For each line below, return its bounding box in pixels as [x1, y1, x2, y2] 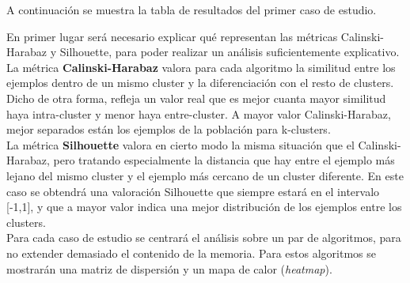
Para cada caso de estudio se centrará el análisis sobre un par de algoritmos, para [6, 229, 401, 246]
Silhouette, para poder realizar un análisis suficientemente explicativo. [59, 43, 400, 60]
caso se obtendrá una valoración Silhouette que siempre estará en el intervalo [6, 183, 380, 199]
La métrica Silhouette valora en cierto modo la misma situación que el [6, 136, 355, 153]
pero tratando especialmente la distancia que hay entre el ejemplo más [53, 152, 395, 168]
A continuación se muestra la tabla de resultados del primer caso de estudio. [6, 2, 377, 17]
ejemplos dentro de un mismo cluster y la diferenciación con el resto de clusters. [6, 74, 394, 91]
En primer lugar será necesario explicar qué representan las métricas [6, 28, 338, 44]
